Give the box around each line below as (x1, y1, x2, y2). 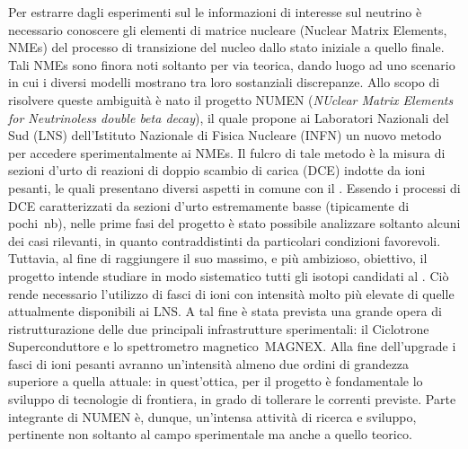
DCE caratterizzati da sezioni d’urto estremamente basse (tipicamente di (8, 196, 410, 215)
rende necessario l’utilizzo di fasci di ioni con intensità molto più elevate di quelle (8, 284, 455, 303)
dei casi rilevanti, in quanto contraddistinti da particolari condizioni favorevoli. (8, 231, 441, 250)
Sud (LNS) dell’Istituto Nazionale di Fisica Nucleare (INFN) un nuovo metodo (8, 126, 442, 145)
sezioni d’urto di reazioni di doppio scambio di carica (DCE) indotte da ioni (8, 161, 426, 180)
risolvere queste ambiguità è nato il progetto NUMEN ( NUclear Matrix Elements (8, 90, 454, 109)
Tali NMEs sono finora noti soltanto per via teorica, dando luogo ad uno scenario (8, 55, 455, 74)
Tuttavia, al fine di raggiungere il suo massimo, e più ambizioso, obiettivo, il (8, 249, 428, 268)
